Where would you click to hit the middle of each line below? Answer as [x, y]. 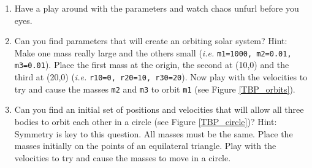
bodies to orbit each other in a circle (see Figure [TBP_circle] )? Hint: [146, 121]
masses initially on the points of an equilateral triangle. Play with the [145, 146]
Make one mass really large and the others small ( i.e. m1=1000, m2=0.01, [153, 52]
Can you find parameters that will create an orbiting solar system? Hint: [151, 41]
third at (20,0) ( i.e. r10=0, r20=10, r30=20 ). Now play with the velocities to [161, 77]
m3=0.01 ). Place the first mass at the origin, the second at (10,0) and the [152, 65]
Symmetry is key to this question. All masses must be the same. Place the [154, 133]
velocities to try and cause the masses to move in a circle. [123, 157]
